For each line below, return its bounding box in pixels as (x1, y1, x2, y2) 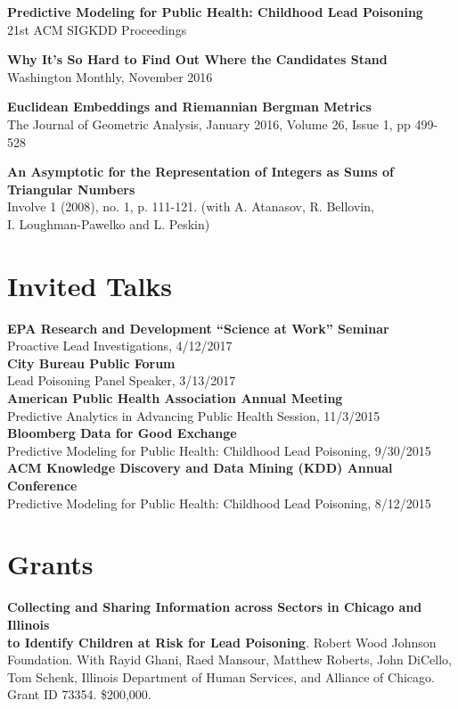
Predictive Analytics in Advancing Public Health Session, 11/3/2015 (7, 406, 380, 425)
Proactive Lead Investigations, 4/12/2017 (7, 336, 233, 355)
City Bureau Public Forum (7, 353, 176, 372)
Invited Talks (7, 267, 173, 303)
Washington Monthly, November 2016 (7, 67, 213, 86)
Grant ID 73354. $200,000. (7, 685, 151, 704)
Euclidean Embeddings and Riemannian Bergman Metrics (7, 97, 372, 116)
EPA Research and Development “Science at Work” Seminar (7, 318, 389, 337)
